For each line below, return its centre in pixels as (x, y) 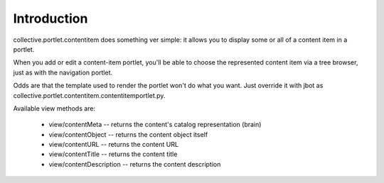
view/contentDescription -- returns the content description (135, 164)
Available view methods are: (54, 108)
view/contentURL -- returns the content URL (114, 145)
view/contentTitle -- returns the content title (113, 154)
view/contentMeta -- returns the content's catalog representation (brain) (155, 125)
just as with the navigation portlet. (63, 72)
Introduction (50, 18)
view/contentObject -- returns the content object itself (128, 134)
